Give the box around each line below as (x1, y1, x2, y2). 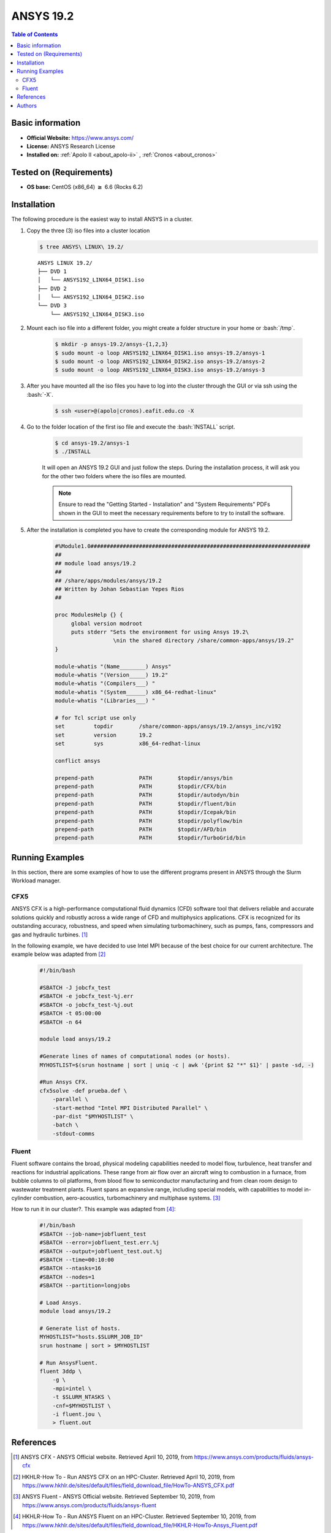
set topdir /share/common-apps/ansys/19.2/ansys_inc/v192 (55, 723, 281, 730)
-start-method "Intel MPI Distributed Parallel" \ (52, 1104, 208, 1111)
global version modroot (70, 620, 143, 627)
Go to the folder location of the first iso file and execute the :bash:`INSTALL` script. (26, 423, 235, 430)
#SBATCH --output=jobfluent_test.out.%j (39, 1248, 162, 1255)
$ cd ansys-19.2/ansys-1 (55, 439, 130, 446)
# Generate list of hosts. (39, 1325, 121, 1332)
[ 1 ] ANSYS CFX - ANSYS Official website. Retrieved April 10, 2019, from (13, 1453, 193, 1461)
